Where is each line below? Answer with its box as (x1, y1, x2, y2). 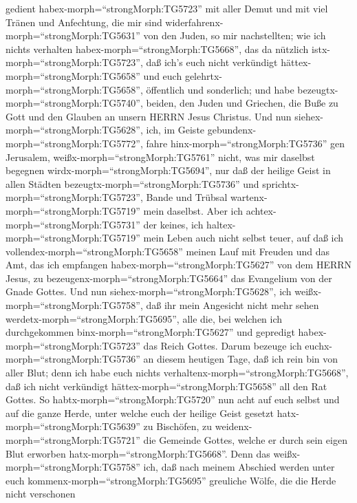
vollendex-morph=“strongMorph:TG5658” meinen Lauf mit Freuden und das (6, 244, 330, 258)
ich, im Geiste (146, 122, 205, 137)
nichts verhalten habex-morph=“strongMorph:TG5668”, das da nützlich (6, 41, 309, 56)
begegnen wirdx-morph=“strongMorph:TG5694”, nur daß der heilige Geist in (6, 163, 331, 178)
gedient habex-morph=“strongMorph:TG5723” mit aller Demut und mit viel (6, 1, 328, 15)
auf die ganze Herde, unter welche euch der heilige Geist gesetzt (6, 405, 274, 420)
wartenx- (230, 190, 268, 204)
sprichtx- (262, 176, 299, 191)
